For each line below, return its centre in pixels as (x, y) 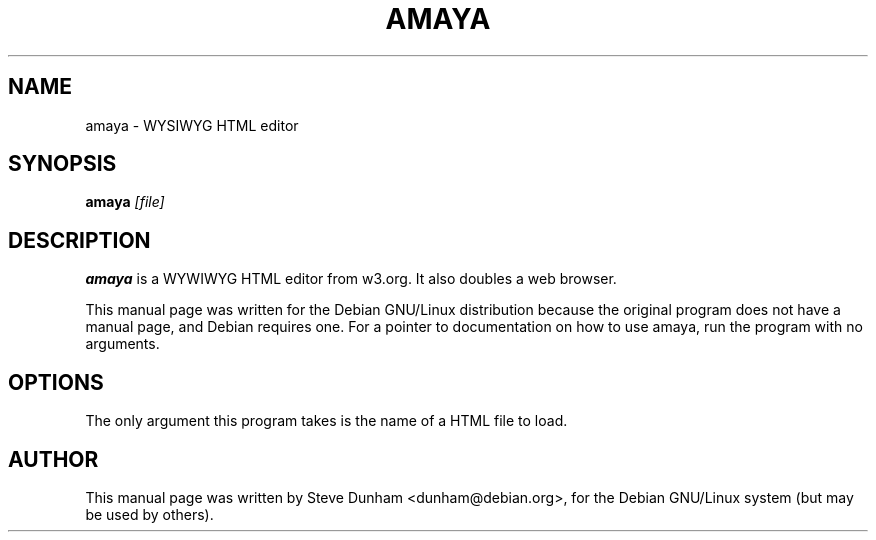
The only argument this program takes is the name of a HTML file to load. (326, 421)
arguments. (122, 344)
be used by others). (149, 514)
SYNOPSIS (62, 164)
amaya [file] (125, 202)
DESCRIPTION (79, 240)
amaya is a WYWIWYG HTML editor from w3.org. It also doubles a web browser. (351, 279)
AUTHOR (53, 459)
